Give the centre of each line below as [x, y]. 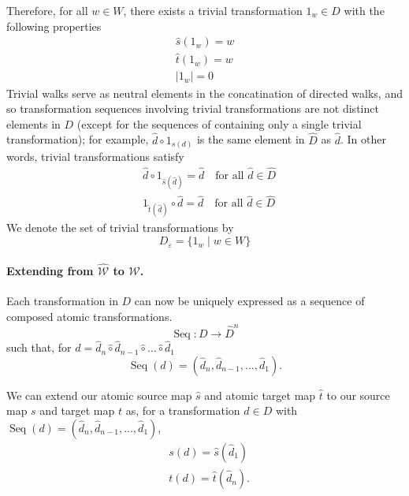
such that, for [39, 347]
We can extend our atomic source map [99, 395]
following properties [54, 26]
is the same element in [251, 139]
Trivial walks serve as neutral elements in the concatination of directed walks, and [204, 93]
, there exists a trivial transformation [213, 10]
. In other [363, 139]
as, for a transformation [183, 410]
